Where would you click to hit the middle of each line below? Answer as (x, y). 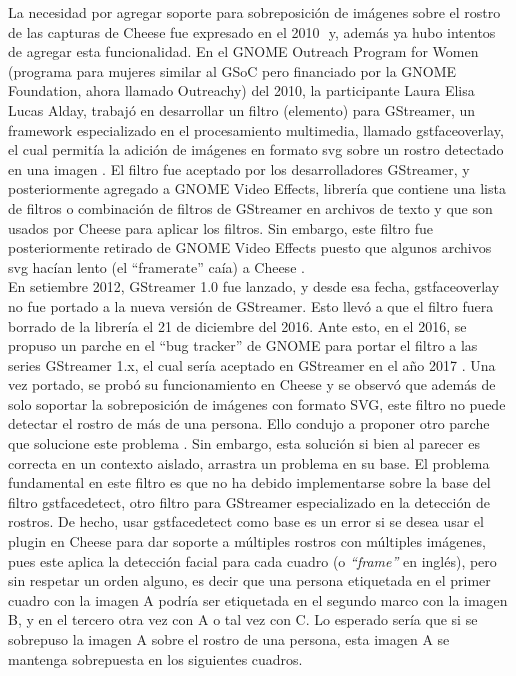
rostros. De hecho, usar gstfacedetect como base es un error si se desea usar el (246, 521)
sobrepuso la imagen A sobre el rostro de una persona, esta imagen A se (229, 639)
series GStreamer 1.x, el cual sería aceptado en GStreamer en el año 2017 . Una (252, 364)
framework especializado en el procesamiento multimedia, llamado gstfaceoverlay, (256, 129)
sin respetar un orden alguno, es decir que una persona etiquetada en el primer (249, 580)
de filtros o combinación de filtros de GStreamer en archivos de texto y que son (250, 207)
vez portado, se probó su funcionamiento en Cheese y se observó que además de (252, 384)
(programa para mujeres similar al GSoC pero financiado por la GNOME (232, 70)
